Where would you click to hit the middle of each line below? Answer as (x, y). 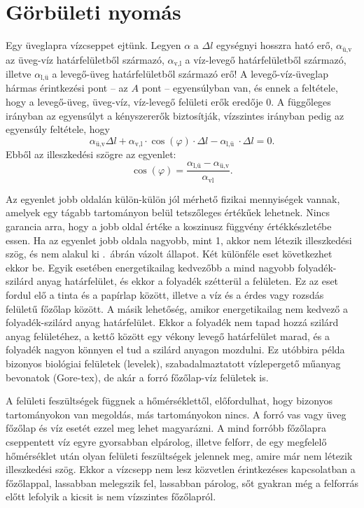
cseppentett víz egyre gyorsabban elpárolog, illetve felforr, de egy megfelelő (166, 441)
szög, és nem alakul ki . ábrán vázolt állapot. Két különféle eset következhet (169, 254)
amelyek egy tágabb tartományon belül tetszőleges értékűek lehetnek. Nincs (168, 212)
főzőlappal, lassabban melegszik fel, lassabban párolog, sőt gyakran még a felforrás (182, 482)
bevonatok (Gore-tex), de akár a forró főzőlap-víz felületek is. (137, 377)
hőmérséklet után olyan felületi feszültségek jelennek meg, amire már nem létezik (179, 455)
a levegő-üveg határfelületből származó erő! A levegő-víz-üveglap (190, 74)
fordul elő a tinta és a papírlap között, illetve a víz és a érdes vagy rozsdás (165, 295)
